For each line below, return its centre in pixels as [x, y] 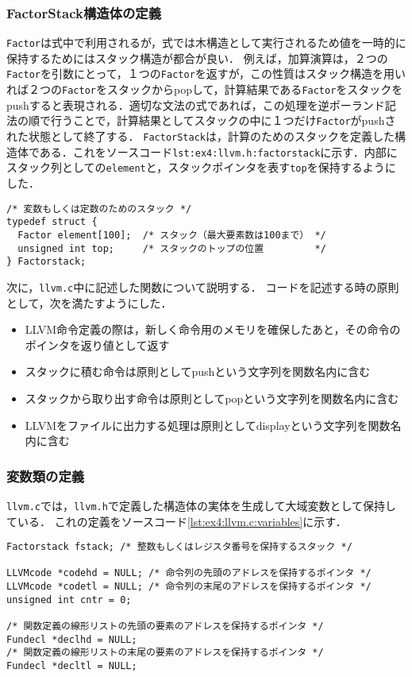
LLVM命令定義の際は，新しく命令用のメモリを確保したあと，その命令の [213, 329]
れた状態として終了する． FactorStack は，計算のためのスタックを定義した [200, 136]
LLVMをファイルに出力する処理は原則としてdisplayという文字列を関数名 [213, 425]
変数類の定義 [46, 476]
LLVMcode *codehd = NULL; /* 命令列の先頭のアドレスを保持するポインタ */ [189, 573]
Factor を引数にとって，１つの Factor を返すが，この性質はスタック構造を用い [206, 74]
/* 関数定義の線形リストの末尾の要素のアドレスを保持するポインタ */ [165, 653]
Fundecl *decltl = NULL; [72, 666]
